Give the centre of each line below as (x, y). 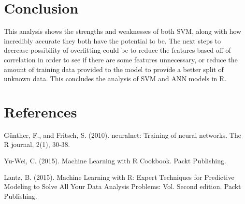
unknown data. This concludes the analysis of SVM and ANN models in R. (115, 79)
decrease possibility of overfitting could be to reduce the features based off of (117, 50)
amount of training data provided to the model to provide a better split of (114, 69)
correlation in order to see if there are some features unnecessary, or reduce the (121, 59)
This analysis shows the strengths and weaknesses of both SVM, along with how (123, 31)
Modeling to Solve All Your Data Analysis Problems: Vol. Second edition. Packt (122, 186)
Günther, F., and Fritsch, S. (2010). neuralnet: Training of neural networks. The (122, 135)
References (41, 111)
